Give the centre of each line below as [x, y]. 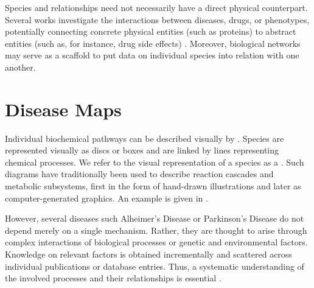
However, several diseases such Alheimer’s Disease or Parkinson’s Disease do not [155, 218]
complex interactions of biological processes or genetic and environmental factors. [156, 242]
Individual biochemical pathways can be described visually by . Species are [145, 138]
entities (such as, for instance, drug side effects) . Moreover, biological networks [153, 43]
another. [20, 67]
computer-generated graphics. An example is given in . [106, 198]
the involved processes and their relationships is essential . [113, 278]
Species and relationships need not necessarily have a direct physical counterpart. [156, 7]
